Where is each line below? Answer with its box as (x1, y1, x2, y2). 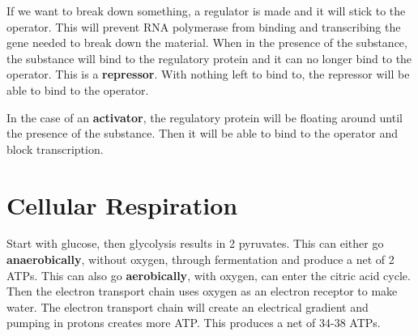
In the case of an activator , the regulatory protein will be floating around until (6, 108, 403, 125)
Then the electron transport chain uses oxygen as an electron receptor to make (6, 283, 398, 300)
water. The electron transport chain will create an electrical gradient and (6, 298, 369, 315)
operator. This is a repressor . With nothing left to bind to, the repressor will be (6, 66, 410, 83)
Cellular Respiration (6, 188, 238, 221)
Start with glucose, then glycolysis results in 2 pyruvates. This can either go (6, 235, 384, 252)
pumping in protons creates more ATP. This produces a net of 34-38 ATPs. (6, 314, 381, 331)
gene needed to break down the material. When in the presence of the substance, (6, 34, 407, 51)
